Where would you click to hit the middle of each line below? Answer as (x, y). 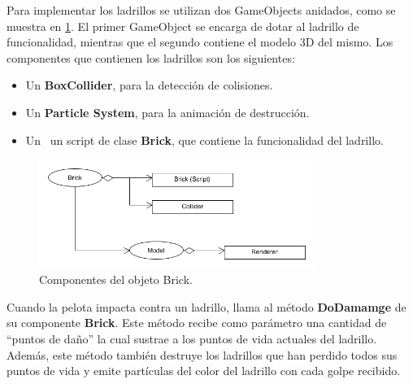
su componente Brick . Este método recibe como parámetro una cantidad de (197, 323)
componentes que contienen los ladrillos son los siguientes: (151, 57)
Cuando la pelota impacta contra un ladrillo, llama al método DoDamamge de (206, 306)
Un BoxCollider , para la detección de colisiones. (149, 85)
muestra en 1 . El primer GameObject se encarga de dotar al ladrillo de (183, 26)
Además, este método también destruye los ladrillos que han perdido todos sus (202, 354)
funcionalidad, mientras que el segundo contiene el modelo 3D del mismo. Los (200, 42)
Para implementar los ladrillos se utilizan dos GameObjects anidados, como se (201, 10)
